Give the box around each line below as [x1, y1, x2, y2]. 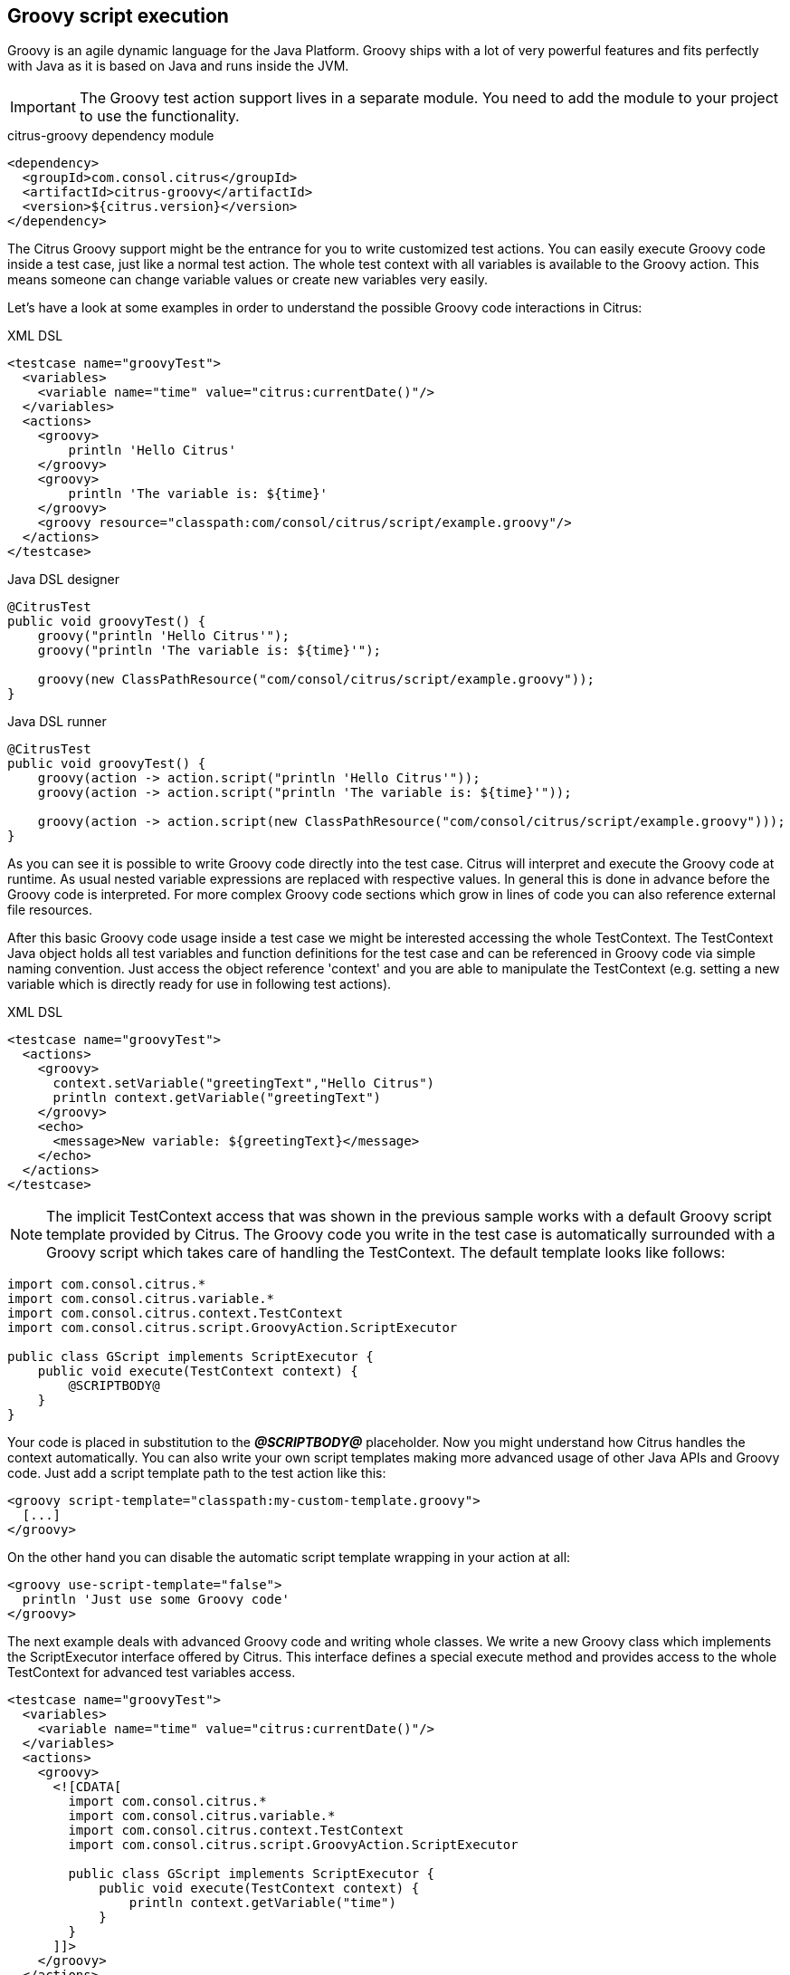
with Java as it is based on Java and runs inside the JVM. [7, 58, 349, 74]
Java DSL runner [7, 714, 107, 730]
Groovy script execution [7, 5, 229, 27]
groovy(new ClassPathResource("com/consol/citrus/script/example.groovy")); [37, 672, 595, 687]
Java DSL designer [7, 571, 119, 588]
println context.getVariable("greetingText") [52, 1090, 382, 1106]
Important [10, 98, 76, 117]
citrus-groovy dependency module [7, 128, 214, 144]
